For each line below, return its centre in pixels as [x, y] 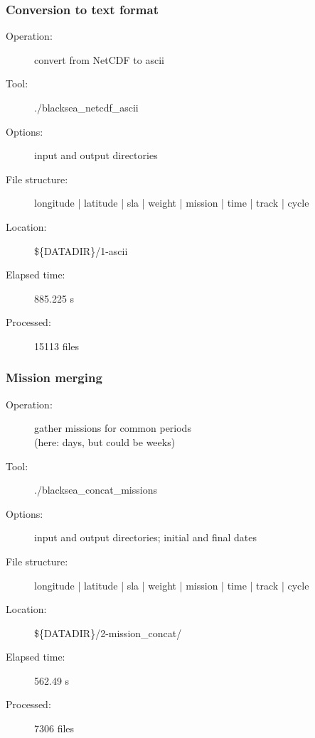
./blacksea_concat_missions [96, 490]
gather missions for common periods [113, 428]
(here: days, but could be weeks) [105, 441]
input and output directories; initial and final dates [145, 537]
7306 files [54, 728]
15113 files [57, 346]
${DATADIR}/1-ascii [81, 250]
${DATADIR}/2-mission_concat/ [108, 633]
